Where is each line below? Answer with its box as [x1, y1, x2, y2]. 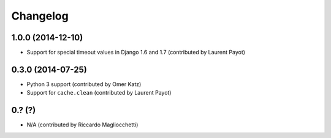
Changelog [11, 9, 69, 23]
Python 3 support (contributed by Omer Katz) [26, 80, 142, 88]
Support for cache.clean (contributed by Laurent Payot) [26, 89, 172, 96]
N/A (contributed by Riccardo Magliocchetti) [26, 121, 139, 128]
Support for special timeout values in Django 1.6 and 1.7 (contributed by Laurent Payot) [26, 49, 245, 56]
